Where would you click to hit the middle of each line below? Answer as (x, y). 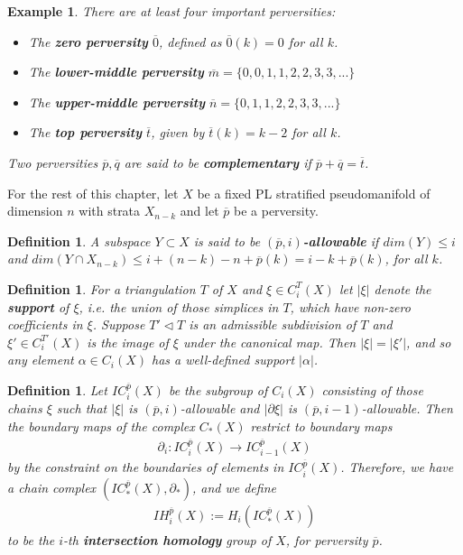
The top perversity (85, 132)
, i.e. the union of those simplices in (179, 306)
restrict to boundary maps (321, 425)
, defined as (190, 41)
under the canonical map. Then (269, 342)
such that (82, 408)
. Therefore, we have (397, 467)
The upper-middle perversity (117, 102)
